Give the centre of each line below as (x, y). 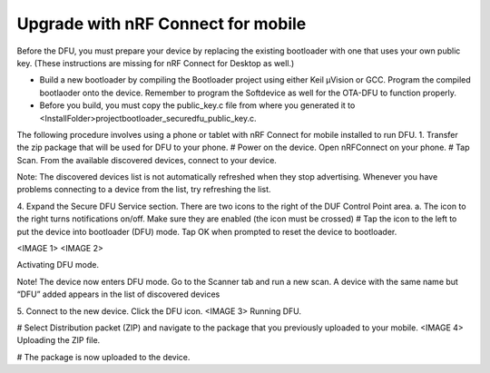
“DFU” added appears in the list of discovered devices (118, 294)
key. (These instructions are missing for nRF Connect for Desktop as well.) (156, 63)
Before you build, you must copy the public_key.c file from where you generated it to (197, 105)
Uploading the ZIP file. (59, 340)
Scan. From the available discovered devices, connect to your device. (147, 160)
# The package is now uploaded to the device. (103, 357)
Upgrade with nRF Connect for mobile (162, 24)
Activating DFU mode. (58, 265)
